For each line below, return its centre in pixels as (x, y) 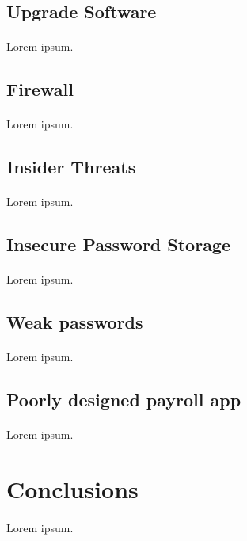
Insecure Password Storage (119, 244)
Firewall (40, 89)
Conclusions (72, 489)
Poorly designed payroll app (124, 400)
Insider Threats (71, 167)
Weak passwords (75, 322)
